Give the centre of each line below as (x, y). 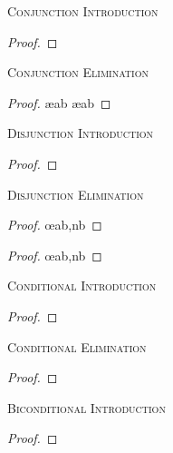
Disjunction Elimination (76, 194)
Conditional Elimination (77, 346)
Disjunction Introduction (81, 133)
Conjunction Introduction (83, 11)
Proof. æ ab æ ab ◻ (59, 102)
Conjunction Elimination (78, 72)
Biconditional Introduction (86, 407)
